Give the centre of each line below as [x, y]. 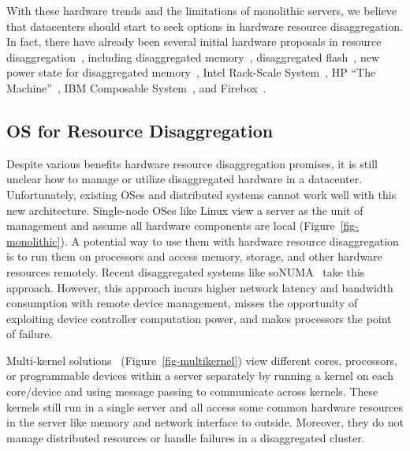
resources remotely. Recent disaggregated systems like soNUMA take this [186, 271]
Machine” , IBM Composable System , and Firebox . [136, 87]
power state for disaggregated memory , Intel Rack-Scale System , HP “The [191, 72]
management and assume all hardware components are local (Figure [171, 226]
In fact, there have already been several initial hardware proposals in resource [194, 41]
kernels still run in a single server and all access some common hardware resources [205, 406]
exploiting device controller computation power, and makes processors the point [199, 318]
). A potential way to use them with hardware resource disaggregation [229, 241]
